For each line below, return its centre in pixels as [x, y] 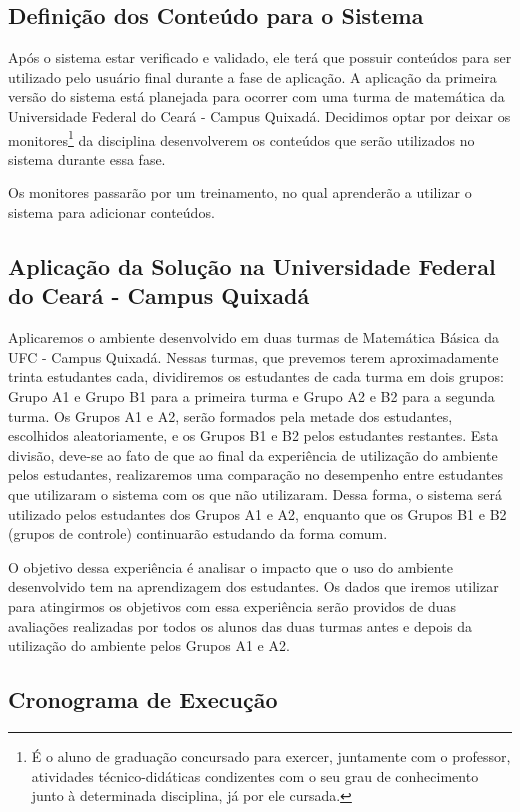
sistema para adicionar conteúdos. [111, 212]
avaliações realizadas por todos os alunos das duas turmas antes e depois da [240, 625]
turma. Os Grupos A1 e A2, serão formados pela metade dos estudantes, [230, 415]
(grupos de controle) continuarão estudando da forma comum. [198, 533]
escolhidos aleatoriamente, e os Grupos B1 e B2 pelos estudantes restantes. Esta [253, 435]
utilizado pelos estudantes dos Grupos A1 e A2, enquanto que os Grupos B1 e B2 [257, 513]
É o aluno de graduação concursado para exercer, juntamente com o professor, [271, 755]
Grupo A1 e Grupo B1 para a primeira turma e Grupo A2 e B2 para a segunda [251, 395]
